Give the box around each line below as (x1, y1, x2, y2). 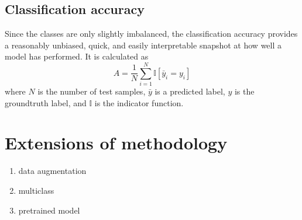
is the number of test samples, (37, 85, 146, 97)
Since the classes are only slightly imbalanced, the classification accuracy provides (5, 27, 298, 40)
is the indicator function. (94, 96, 184, 109)
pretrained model (18, 204, 80, 216)
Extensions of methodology (5, 131, 228, 155)
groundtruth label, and (5, 96, 87, 109)
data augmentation (18, 165, 87, 177)
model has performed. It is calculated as (5, 50, 149, 62)
